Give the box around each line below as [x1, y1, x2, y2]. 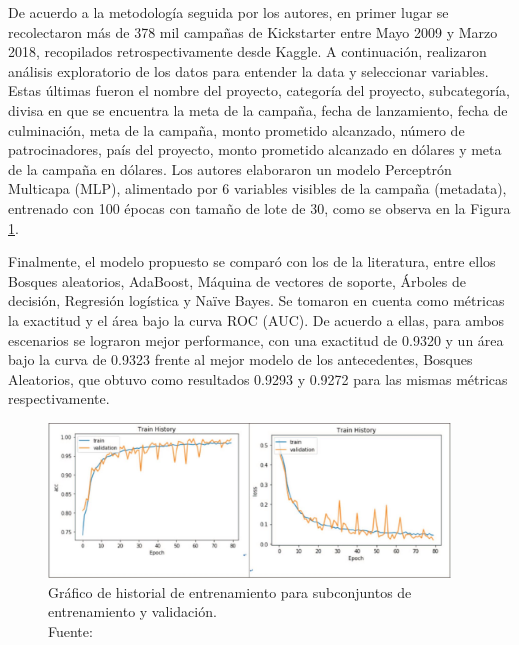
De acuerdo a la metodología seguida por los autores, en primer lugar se [8, 2, 449, 22]
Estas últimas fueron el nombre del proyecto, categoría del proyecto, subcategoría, [8, 80, 510, 101]
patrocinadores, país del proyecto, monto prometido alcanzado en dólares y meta [8, 139, 502, 160]
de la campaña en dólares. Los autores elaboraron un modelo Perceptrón [8, 158, 452, 179]
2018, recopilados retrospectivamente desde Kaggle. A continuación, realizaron [8, 41, 487, 62]
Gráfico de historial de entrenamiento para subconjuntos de [48, 581, 412, 602]
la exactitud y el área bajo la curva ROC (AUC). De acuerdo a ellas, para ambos [8, 309, 505, 330]
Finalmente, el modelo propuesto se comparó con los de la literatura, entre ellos [8, 251, 496, 272]
